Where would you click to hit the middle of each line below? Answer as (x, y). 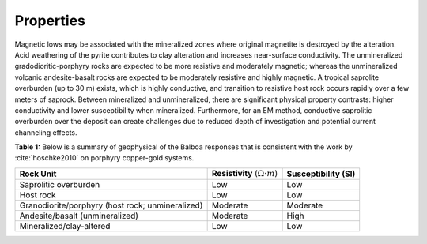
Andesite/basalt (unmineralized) (79, 216)
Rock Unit (38, 174)
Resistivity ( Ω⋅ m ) (245, 173)
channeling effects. (46, 132)
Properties (50, 21)
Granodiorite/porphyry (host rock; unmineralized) (111, 205)
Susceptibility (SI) (321, 174)
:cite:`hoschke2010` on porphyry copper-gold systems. (104, 158)
